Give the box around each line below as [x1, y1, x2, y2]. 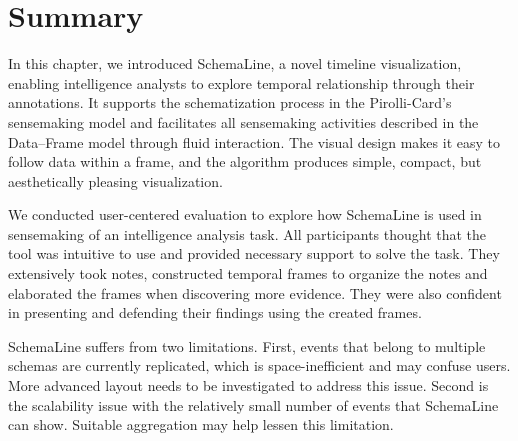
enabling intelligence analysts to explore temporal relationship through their [8, 72, 475, 93]
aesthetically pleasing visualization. [8, 170, 223, 191]
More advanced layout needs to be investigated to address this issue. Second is [8, 375, 489, 396]
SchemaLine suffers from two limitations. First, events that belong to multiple [8, 335, 486, 356]
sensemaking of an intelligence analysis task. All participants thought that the [8, 223, 487, 244]
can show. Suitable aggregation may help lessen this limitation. [8, 414, 394, 435]
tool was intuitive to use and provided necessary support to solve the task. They [8, 243, 500, 264]
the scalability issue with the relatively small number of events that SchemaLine [8, 394, 499, 415]
